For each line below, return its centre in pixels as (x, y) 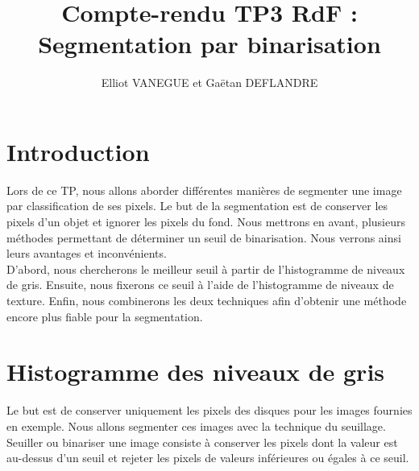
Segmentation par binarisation (209, 44)
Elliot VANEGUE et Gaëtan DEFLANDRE (209, 83)
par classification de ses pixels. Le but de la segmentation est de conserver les (197, 206)
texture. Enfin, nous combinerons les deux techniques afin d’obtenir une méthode (207, 300)
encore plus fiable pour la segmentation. (105, 316)
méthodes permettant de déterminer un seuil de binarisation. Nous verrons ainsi (204, 237)
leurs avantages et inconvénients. (87, 253)
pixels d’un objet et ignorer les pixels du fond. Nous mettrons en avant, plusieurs (206, 222)
